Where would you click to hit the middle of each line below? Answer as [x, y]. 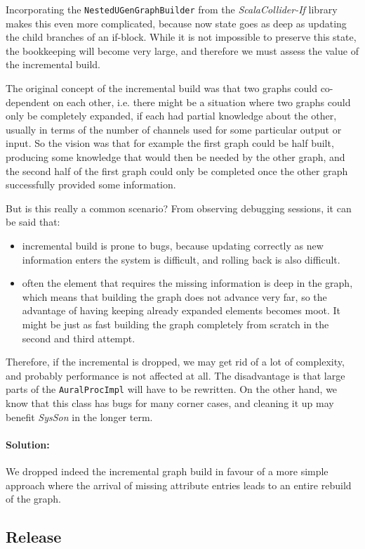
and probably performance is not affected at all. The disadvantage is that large [175, 375]
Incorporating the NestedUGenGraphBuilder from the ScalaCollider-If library [172, 9]
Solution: [28, 444]
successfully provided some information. [91, 185]
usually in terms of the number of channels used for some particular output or [174, 129]
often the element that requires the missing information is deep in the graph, [187, 283]
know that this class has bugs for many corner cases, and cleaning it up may [170, 402]
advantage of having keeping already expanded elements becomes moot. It [181, 310]
